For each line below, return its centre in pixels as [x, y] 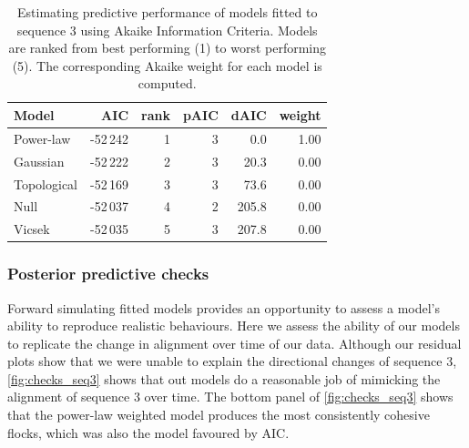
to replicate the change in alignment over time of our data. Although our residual [234, 343]
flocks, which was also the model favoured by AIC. [148, 432]
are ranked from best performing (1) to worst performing [168, 48]
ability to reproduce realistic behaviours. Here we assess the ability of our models [234, 326]
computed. [167, 83]
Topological [46, 183]
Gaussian [39, 161]
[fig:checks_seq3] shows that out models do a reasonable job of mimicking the [224, 378]
